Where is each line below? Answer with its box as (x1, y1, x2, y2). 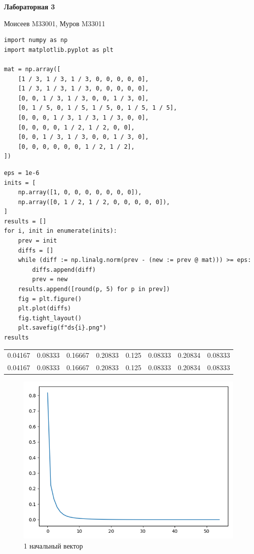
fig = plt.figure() (18, 295, 82, 302)
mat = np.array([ (4, 65, 61, 73)
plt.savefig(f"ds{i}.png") (18, 324, 107, 332)
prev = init (18, 237, 57, 245)
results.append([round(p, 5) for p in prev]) (18, 286, 170, 293)
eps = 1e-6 (4, 169, 39, 176)
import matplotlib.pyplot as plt (4, 46, 113, 53)
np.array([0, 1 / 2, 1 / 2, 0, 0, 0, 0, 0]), (18, 198, 170, 206)
